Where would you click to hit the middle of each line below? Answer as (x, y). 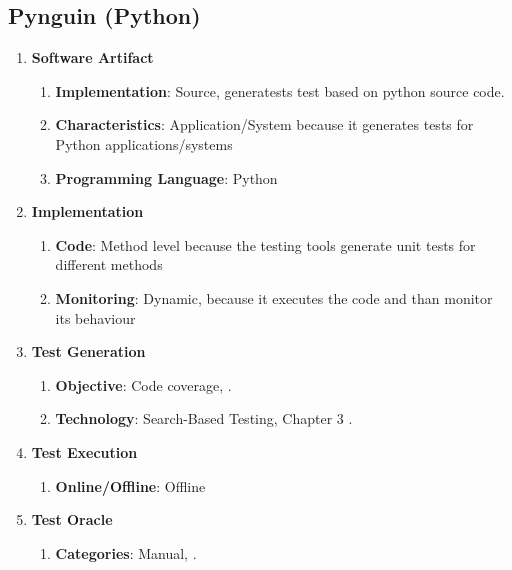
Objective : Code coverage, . (143, 384)
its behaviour (95, 317)
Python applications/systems (144, 143)
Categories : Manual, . (126, 552)
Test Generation (88, 351)
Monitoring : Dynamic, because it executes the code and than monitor (274, 297)
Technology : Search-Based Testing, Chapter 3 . (204, 418)
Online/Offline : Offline (130, 485)
